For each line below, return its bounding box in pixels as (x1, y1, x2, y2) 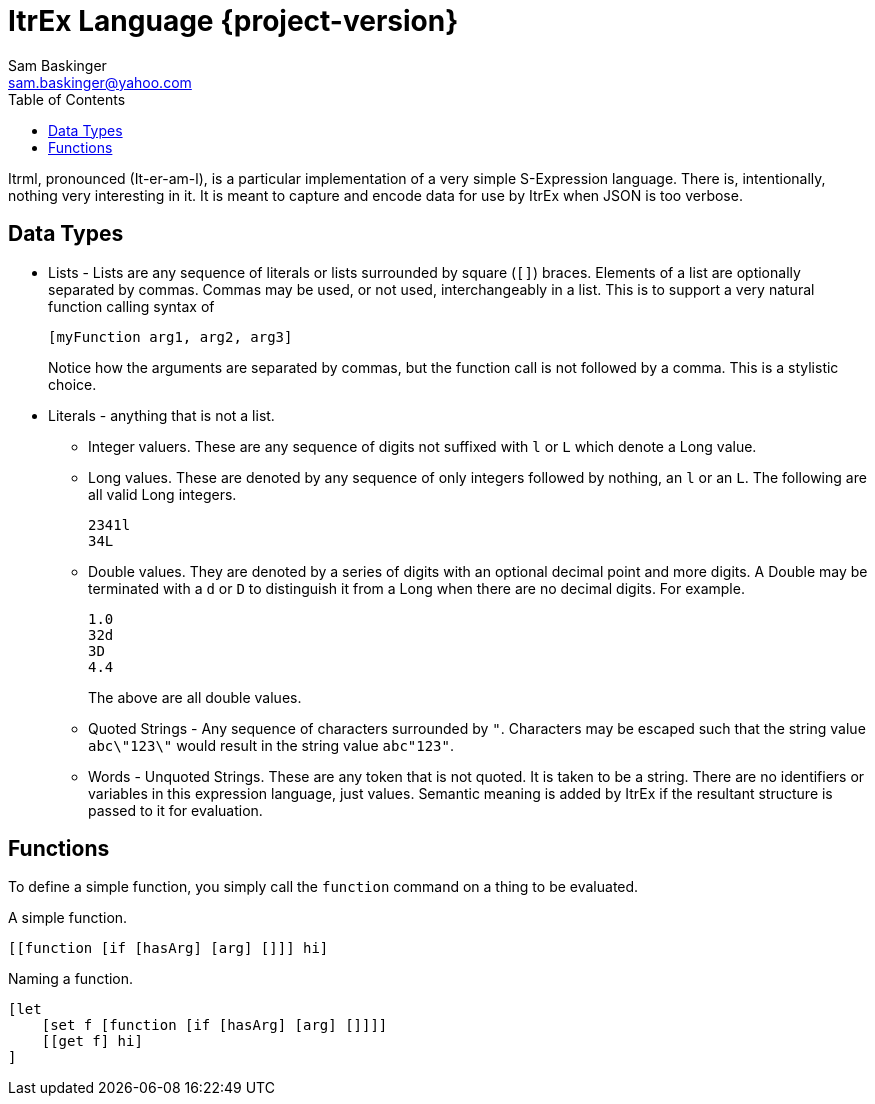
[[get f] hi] (41, 1033, 143, 1050)
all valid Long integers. (88, 485, 237, 503)
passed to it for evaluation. (88, 801, 263, 819)
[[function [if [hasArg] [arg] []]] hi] (8, 940, 329, 957)
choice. (48, 375, 97, 393)
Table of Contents (8, 90, 126, 108)
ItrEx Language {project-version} (8, 4, 459, 38)
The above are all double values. (88, 688, 302, 706)
